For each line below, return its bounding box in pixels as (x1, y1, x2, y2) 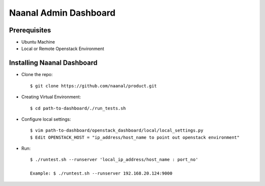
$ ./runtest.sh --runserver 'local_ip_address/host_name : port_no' (30, 157, 198, 162)
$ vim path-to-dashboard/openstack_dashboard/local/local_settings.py (30, 128, 204, 133)
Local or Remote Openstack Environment (21, 46, 105, 52)
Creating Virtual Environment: (21, 94, 81, 100)
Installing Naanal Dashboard (9, 59, 98, 67)
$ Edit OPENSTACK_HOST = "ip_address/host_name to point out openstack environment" (30, 134, 240, 140)
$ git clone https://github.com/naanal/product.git (30, 83, 157, 88)
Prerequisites (9, 26, 51, 34)
